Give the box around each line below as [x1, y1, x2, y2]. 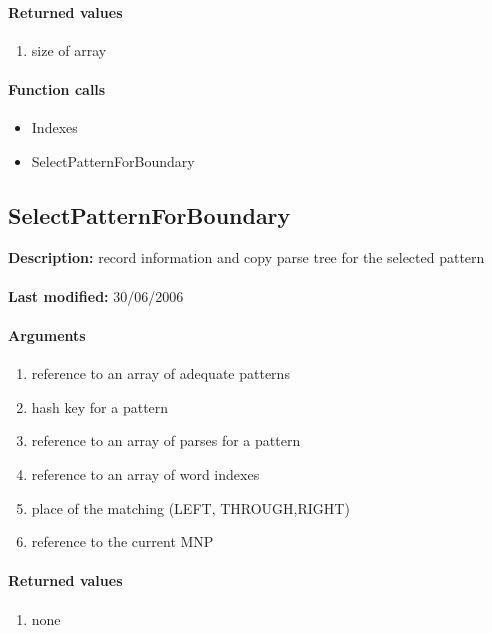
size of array [31, 39, 107, 60]
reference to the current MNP [31, 531, 214, 552]
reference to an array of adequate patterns [31, 363, 290, 384]
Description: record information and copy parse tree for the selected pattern [8, 246, 485, 267]
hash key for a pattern [31, 396, 169, 417]
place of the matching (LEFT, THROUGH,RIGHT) [31, 497, 350, 518]
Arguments [8, 324, 86, 345]
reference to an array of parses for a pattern [31, 430, 301, 451]
